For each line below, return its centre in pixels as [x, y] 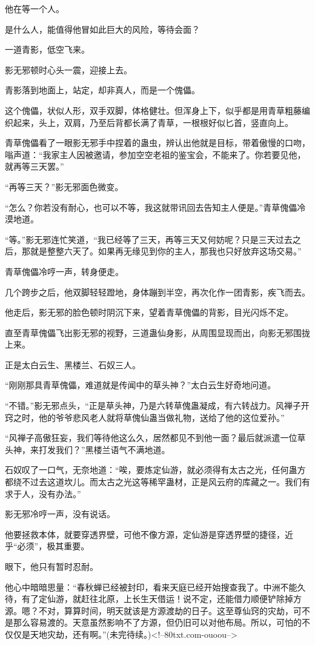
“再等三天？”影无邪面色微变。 [64, 186]
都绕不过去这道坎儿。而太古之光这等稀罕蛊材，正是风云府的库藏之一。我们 [153, 482]
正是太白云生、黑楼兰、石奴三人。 [73, 364]
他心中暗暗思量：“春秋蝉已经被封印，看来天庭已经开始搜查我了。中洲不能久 [155, 587]
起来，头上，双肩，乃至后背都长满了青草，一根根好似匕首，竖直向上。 [153, 122]
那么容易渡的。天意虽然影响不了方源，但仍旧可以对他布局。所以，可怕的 [157, 622]
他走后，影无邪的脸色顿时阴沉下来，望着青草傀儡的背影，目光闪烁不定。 [149, 312]
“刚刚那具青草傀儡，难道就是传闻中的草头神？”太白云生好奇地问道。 [141, 385]
